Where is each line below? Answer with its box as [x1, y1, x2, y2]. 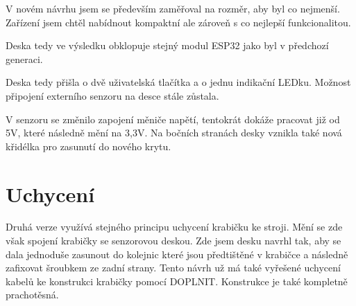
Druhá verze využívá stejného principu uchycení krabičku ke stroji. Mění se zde [6, 219, 343, 234]
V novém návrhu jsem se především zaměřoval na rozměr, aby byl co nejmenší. [6, 1, 340, 15]
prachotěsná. [6, 287, 59, 302]
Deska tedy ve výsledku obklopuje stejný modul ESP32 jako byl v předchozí [6, 38, 329, 53]
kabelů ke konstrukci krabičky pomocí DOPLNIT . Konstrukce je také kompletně [6, 273, 348, 288]
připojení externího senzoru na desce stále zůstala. [6, 88, 219, 102]
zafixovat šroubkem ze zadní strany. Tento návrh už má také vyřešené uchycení [6, 260, 341, 275]
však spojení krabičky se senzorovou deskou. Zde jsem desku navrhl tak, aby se [6, 233, 341, 248]
